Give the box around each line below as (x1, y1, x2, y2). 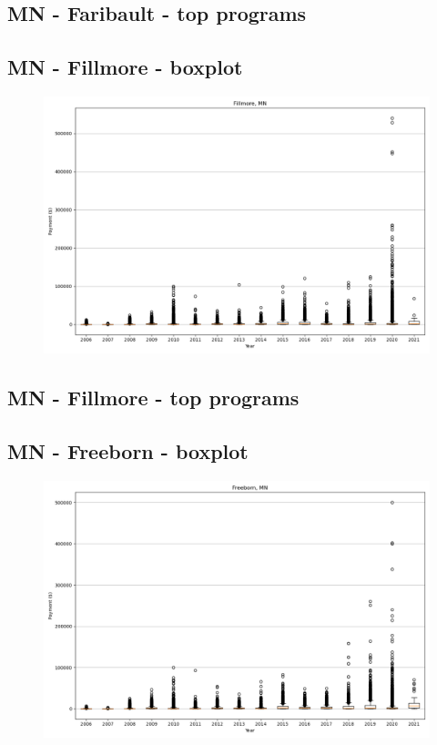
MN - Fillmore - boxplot (7, 53, 243, 81)
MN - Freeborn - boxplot (7, 437, 249, 465)
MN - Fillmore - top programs (7, 383, 300, 412)
